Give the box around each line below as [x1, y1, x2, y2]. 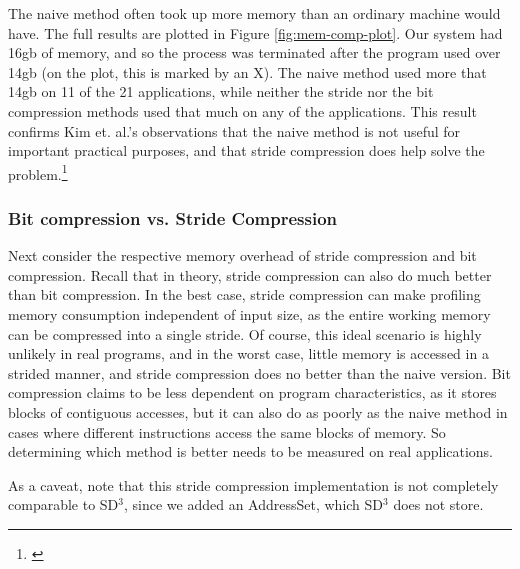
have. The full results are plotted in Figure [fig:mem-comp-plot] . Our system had [8, 22, 503, 43]
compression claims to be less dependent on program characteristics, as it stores [8, 382, 497, 403]
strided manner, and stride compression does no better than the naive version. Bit [8, 362, 511, 383]
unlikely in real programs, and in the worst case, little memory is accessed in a [8, 343, 489, 364]
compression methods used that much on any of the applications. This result [8, 100, 477, 121]
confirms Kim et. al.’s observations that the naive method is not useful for [8, 120, 461, 141]
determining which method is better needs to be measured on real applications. [8, 441, 494, 462]
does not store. [393, 494, 484, 515]
